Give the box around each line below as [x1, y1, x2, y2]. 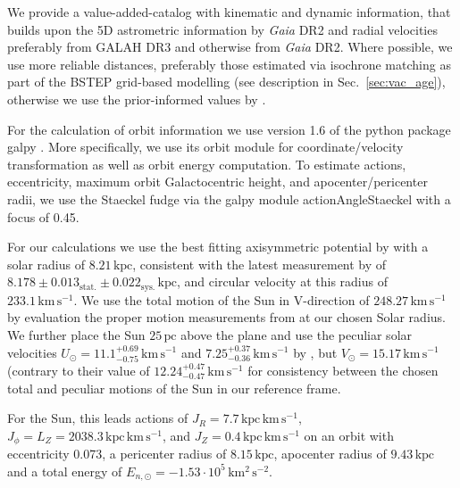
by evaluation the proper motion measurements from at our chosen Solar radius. [7, 308, 446, 327]
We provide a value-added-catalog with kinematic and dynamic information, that [7, 3, 451, 21]
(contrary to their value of [7, 360, 150, 379]
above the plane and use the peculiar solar [180, 325, 413, 343]
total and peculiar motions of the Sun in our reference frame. [7, 378, 341, 397]
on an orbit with [304, 426, 394, 444]
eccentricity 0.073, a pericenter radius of [7, 444, 227, 463]
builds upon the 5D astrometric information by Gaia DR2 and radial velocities [7, 20, 438, 38]
